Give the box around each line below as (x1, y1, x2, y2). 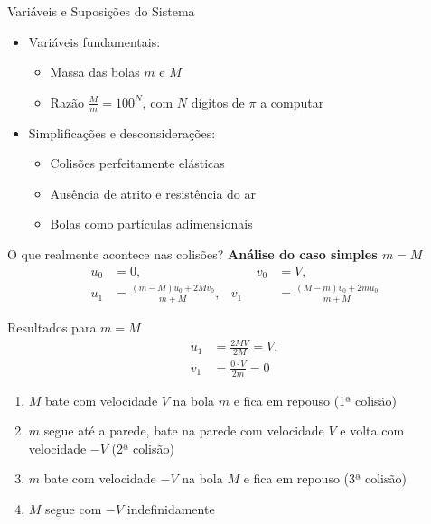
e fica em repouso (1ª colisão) (233, 390, 398, 409)
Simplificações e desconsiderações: (28, 123, 216, 142)
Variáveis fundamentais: (28, 32, 161, 51)
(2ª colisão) (111, 438, 174, 457)
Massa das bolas (50, 62, 140, 81)
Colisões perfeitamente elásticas (50, 154, 225, 173)
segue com (45, 499, 102, 518)
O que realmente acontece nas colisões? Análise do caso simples (7, 244, 378, 263)
